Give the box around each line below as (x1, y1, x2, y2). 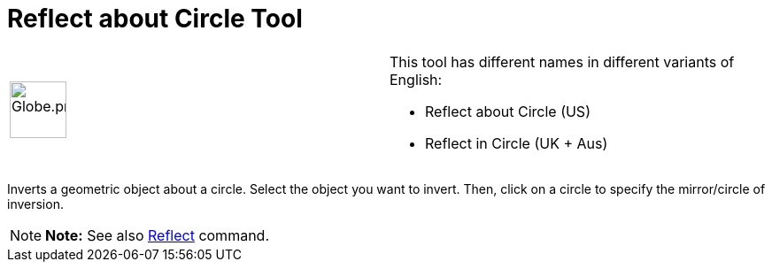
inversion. (7, 196, 64, 211)
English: (390, 70, 443, 88)
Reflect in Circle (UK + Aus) (425, 134, 608, 152)
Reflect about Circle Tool (7, 4, 303, 34)
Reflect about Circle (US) (425, 102, 591, 120)
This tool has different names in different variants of (390, 52, 735, 71)
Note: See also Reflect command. (45, 226, 269, 244)
